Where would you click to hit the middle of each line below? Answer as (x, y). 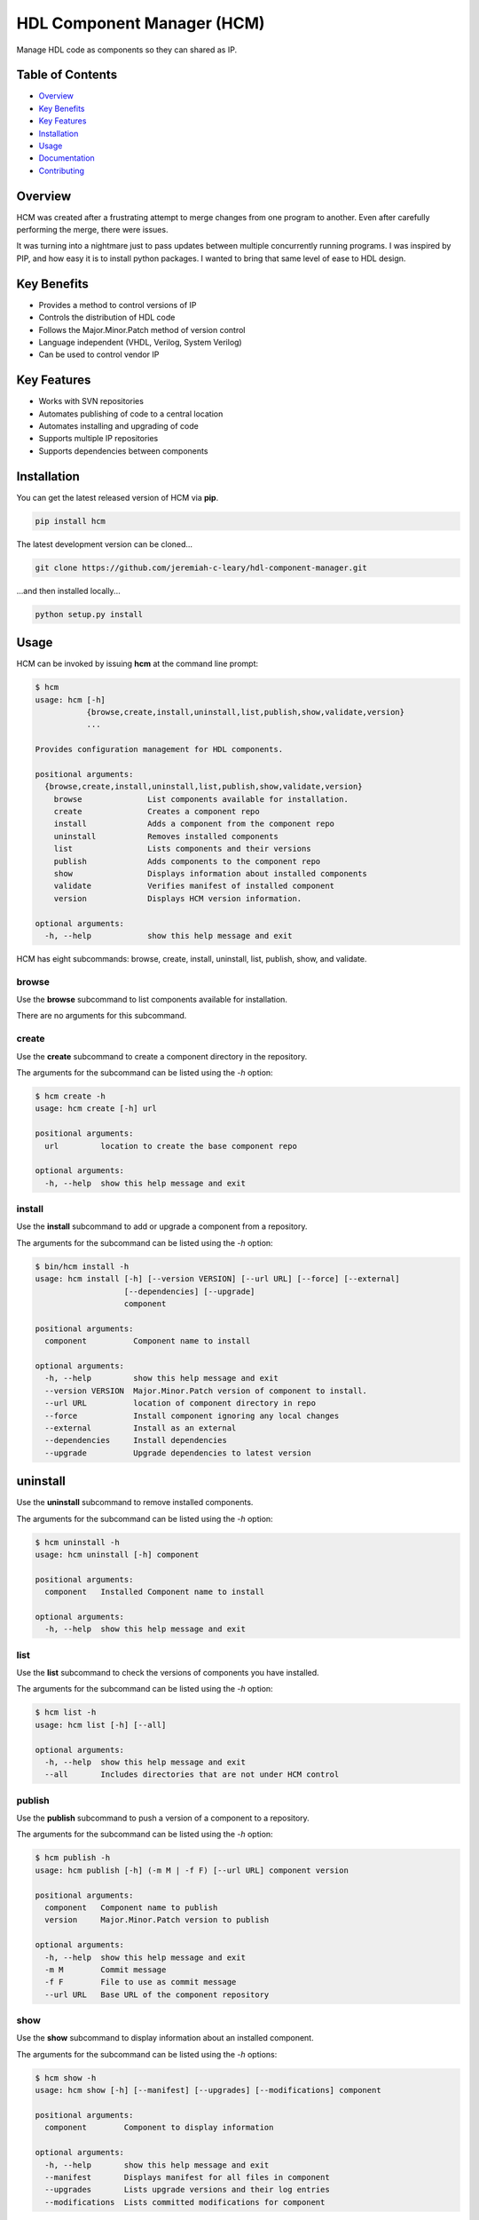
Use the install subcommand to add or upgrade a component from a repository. (162, 1226)
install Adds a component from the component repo (194, 824)
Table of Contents (67, 75)
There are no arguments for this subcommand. (102, 1016)
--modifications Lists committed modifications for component (185, 2202)
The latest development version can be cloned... (105, 544)
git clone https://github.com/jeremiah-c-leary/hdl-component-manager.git (201, 567)
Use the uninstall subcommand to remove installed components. (135, 1502)
